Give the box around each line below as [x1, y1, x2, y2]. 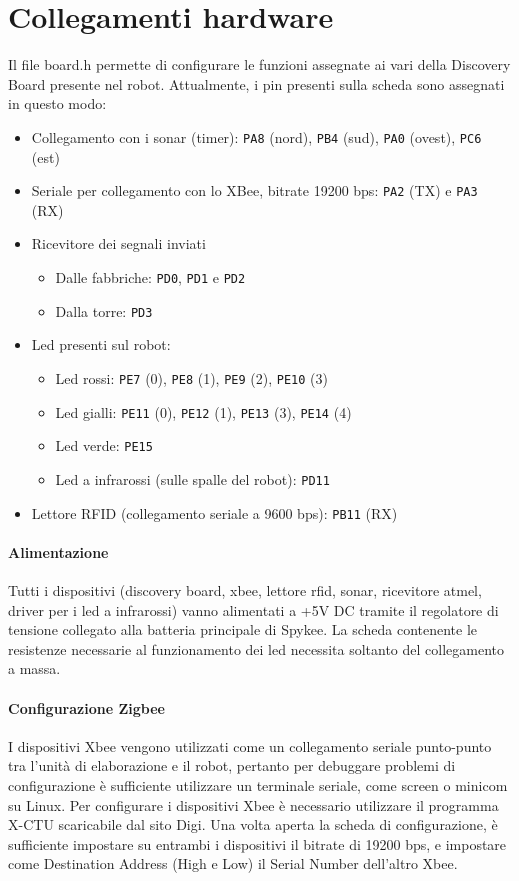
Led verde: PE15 [55, 435, 153, 456]
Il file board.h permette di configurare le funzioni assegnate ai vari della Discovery [8, 54, 511, 75]
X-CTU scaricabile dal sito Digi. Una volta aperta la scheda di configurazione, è [8, 814, 498, 835]
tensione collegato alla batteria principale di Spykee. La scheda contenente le [8, 619, 478, 640]
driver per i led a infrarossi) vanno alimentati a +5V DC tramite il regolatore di [8, 599, 499, 620]
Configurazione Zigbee [8, 697, 165, 718]
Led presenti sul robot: [31, 334, 171, 355]
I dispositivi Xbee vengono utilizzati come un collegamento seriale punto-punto [8, 735, 492, 756]
